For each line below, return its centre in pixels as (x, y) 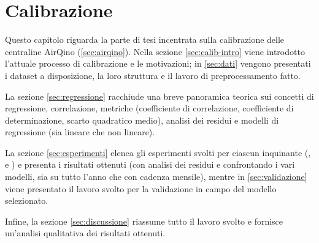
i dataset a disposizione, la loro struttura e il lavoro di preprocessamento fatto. (153, 75)
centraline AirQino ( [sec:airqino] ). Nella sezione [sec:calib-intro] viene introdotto (155, 51)
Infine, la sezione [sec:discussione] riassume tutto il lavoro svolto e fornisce (144, 221)
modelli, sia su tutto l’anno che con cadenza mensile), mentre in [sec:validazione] (156, 177)
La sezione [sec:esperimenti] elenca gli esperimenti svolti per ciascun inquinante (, (158, 152)
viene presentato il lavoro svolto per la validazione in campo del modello (141, 188)
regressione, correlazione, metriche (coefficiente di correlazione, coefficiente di (149, 108)
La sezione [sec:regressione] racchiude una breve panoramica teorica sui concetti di (159, 96)
